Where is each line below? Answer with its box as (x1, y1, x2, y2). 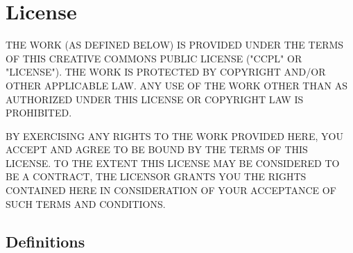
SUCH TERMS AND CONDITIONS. (6, 196, 166, 211)
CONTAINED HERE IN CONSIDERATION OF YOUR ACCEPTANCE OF (6, 183, 336, 198)
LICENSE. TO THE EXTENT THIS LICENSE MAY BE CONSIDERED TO (6, 155, 340, 170)
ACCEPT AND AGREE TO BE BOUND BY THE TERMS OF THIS (6, 142, 308, 157)
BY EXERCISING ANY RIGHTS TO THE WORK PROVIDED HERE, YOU (6, 128, 343, 143)
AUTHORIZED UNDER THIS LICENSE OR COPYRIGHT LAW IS (6, 91, 304, 106)
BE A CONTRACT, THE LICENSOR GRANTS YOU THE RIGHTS (6, 169, 307, 184)
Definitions (6, 230, 85, 252)
